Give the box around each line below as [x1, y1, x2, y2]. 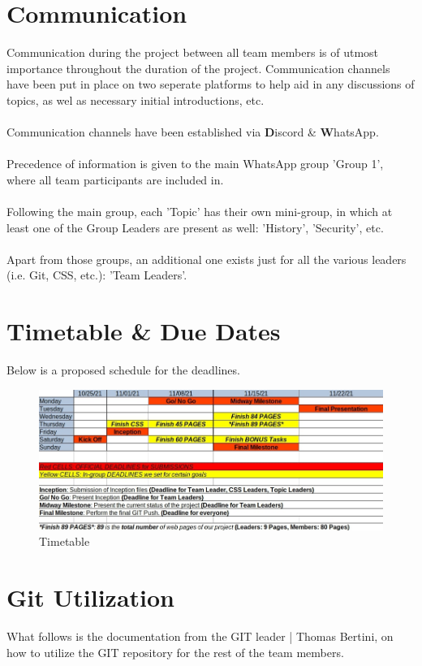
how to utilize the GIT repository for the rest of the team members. [6, 643, 344, 660]
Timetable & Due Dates [6, 314, 281, 348]
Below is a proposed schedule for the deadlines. [6, 361, 240, 378]
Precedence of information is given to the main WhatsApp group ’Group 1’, [6, 155, 384, 172]
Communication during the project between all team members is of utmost [6, 44, 379, 61]
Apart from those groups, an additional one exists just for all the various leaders [6, 250, 407, 267]
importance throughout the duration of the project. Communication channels [6, 59, 390, 76]
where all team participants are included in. [6, 171, 224, 188]
